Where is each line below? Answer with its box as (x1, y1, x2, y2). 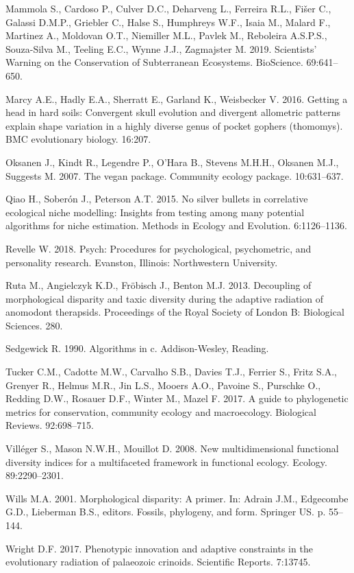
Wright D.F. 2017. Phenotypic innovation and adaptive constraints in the (5, 541, 313, 555)
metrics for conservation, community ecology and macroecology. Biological (5, 404, 316, 419)
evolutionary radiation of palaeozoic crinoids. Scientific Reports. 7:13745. (5, 554, 311, 569)
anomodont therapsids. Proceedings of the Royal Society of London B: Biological (5, 305, 344, 319)
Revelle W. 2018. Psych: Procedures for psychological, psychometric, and (5, 241, 312, 255)
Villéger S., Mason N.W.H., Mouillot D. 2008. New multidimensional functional (5, 441, 339, 456)
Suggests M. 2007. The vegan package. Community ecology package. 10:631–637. (5, 168, 344, 183)
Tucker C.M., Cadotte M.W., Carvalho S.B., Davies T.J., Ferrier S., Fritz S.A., (5, 364, 337, 379)
